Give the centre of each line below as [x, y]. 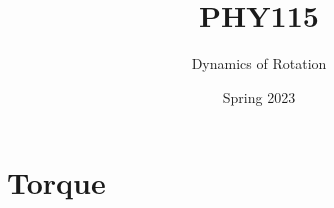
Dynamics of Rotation [259, 63]
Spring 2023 [259, 96]
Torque [56, 182]
